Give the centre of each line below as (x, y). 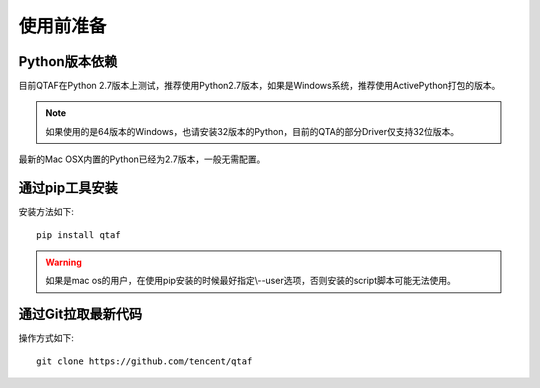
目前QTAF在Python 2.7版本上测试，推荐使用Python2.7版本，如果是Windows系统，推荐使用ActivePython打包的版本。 (259, 86)
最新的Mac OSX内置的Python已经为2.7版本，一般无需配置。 (142, 159)
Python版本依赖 (68, 61)
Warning (63, 262)
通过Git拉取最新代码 (80, 314)
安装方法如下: (46, 212)
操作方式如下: (46, 338)
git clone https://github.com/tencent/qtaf (144, 361)
